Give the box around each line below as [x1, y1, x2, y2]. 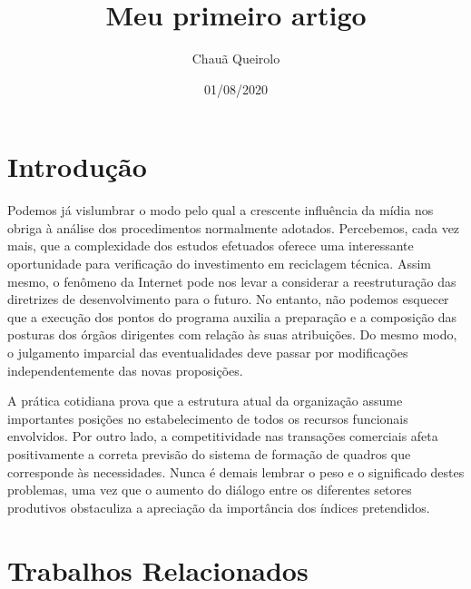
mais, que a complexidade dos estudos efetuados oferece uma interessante [7, 236, 414, 255]
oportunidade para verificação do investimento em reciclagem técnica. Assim [7, 254, 432, 273]
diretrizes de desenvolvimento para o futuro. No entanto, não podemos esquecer [7, 290, 449, 309]
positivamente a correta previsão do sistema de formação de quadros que [7, 444, 411, 463]
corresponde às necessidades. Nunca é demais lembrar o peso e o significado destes [7, 462, 465, 481]
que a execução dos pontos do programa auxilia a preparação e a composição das [7, 307, 457, 326]
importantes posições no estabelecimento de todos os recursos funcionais [7, 408, 408, 427]
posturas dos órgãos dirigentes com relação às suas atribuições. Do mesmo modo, [7, 325, 457, 344]
